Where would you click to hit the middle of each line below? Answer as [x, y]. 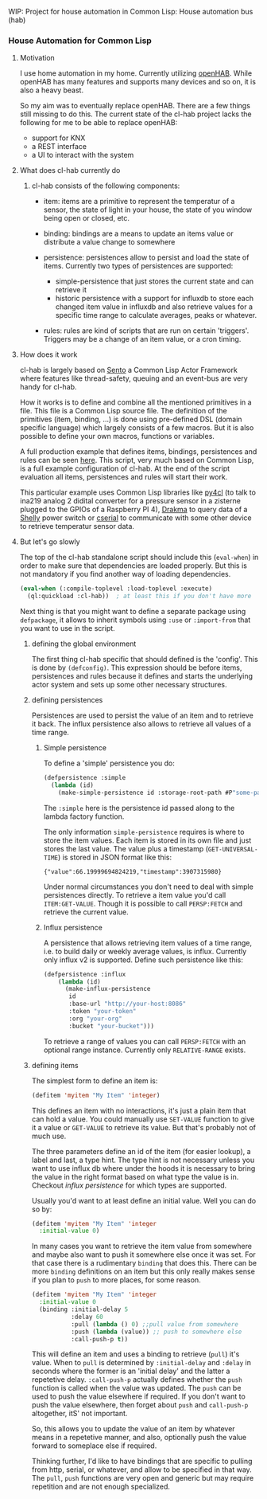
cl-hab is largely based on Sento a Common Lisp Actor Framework [129, 370]
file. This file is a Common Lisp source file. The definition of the [124, 411]
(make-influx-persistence [108, 989]
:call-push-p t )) [100, 1339]
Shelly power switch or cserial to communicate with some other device [135, 518]
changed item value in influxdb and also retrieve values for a [154, 307]
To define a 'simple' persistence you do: [109, 763]
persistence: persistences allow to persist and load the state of [146, 257]
